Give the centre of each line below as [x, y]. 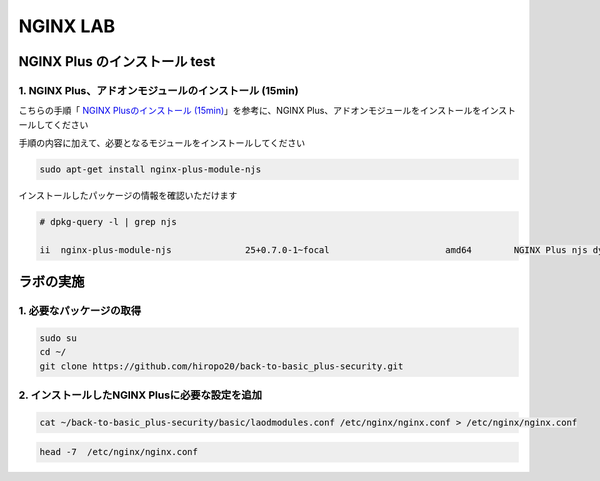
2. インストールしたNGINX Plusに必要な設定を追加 [140, 395]
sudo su [58, 338]
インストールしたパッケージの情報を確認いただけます [128, 196]
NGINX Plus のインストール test [117, 61]
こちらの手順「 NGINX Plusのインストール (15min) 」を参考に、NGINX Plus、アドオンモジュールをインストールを [250, 111]
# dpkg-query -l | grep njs [108, 222]
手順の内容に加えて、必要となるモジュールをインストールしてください [162, 143]
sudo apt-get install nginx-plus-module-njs [150, 169]
